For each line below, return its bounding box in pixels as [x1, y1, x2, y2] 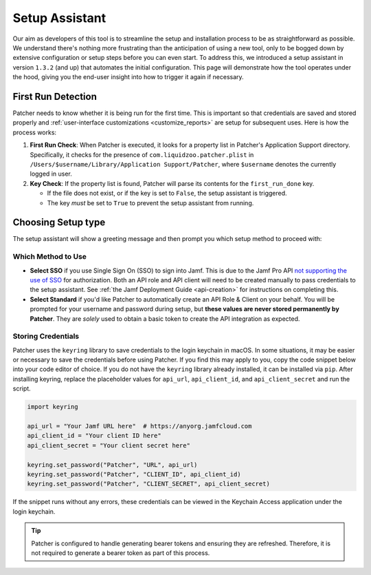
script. [12, 384, 31, 393]
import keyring [27, 403, 78, 411]
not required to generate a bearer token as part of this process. [31, 548, 210, 557]
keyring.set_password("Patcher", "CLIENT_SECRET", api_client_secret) [27, 480, 271, 488]
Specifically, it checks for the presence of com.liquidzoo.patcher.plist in [30, 150, 254, 158]
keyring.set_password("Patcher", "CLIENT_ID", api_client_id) [27, 470, 241, 478]
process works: [12, 128, 57, 136]
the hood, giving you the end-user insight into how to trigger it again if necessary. [12, 73, 244, 81]
